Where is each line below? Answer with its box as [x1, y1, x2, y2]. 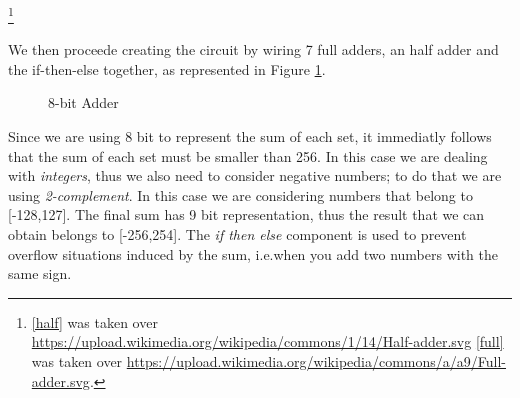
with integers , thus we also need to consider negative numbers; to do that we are [8, 165, 502, 186]
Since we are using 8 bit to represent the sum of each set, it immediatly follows [8, 126, 492, 147]
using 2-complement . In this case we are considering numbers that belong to [8, 184, 473, 205]
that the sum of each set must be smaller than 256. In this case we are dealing [8, 145, 488, 166]
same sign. [8, 263, 72, 284]
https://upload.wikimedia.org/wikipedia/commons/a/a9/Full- [126, 350, 507, 371]
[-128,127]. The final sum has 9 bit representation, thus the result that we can [8, 204, 485, 225]
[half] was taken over [31, 311, 158, 332]
